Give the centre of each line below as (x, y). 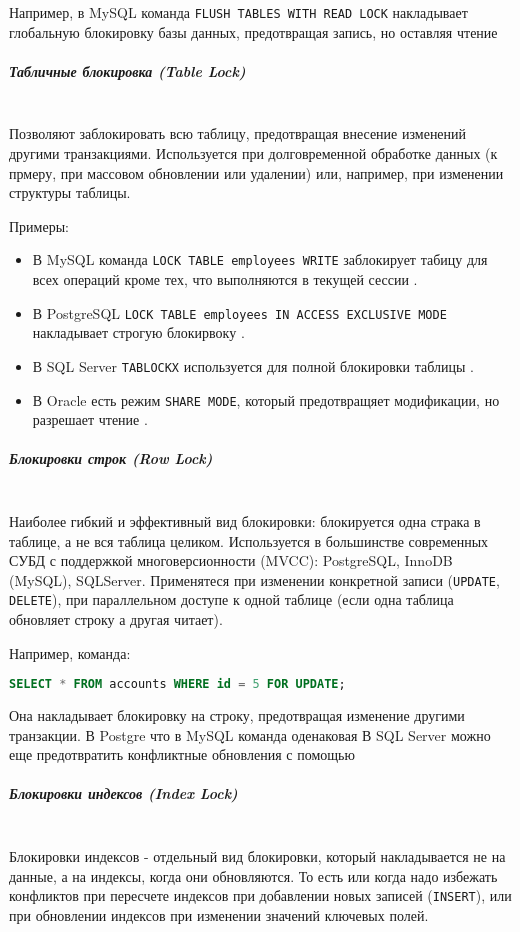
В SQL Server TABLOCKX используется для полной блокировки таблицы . (253, 365)
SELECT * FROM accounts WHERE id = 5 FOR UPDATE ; (177, 684)
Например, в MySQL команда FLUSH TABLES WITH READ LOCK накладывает (238, 12)
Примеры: (39, 225)
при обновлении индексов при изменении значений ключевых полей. (219, 914)
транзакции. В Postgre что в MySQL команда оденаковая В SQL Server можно (250, 734)
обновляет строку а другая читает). (116, 619)
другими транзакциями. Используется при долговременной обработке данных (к (253, 153)
